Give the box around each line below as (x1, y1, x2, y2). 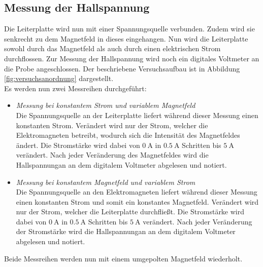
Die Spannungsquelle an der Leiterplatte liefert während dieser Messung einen (16, 109, 258, 120)
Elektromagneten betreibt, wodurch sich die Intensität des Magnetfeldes (16, 130, 240, 140)
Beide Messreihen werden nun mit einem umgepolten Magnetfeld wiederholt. (4, 253, 243, 263)
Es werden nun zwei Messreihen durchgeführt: (4, 83, 147, 93)
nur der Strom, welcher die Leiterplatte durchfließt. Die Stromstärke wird (16, 206, 245, 217)
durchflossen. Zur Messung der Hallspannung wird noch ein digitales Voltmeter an (4, 53, 259, 63)
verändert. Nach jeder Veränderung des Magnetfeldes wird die (16, 149, 209, 160)
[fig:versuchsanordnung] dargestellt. (4, 73, 114, 84)
